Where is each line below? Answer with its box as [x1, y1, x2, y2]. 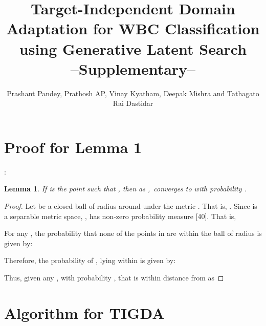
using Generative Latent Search [19, 38, 247, 59]
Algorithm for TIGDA [4, 302, 165, 323]
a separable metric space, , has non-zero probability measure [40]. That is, [4, 210, 236, 221]
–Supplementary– [70, 58, 196, 79]
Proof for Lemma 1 [4, 136, 142, 157]
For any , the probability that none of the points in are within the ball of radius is [4, 228, 262, 238]
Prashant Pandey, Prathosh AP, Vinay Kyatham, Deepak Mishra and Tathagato [7, 88, 259, 98]
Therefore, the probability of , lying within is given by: [4, 255, 176, 266]
